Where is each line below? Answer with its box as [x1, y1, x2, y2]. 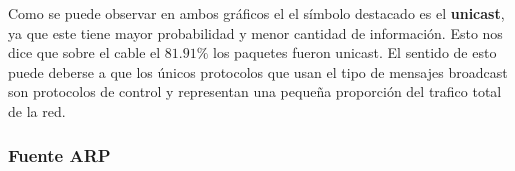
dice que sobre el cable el [8, 42, 161, 63]
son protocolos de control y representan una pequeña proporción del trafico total [8, 81, 502, 102]
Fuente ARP [8, 143, 111, 168]
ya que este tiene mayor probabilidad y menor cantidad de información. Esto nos [8, 22, 503, 43]
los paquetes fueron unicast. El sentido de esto [213, 42, 497, 63]
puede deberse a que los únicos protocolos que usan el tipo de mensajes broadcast [8, 61, 508, 82]
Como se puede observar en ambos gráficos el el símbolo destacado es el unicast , [8, 3, 505, 23]
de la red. [8, 100, 66, 121]
